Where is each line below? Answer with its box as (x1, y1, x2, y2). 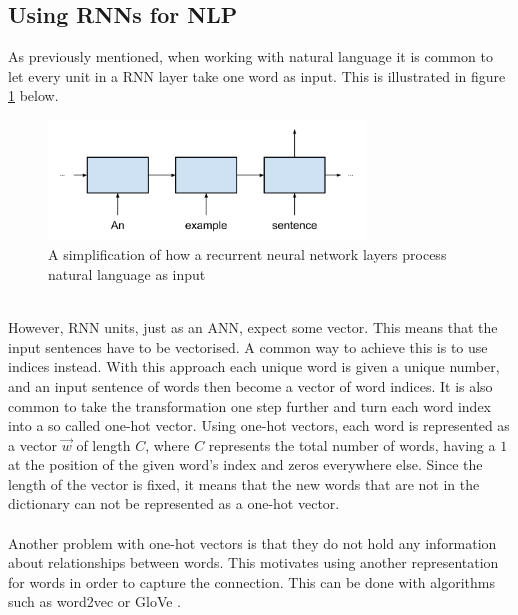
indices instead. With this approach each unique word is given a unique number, (8, 356, 500, 377)
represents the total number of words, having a (208, 434, 496, 455)
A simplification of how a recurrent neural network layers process (48, 244, 447, 265)
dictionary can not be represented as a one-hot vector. (8, 493, 340, 514)
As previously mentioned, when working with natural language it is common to (8, 46, 493, 67)
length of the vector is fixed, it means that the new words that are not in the (8, 473, 480, 494)
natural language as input (48, 263, 206, 284)
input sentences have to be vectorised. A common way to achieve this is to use (8, 336, 488, 357)
